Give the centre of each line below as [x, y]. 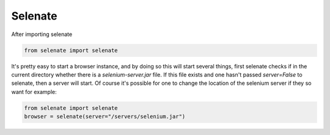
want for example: [34, 92]
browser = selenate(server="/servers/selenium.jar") [105, 117]
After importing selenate [42, 34]
